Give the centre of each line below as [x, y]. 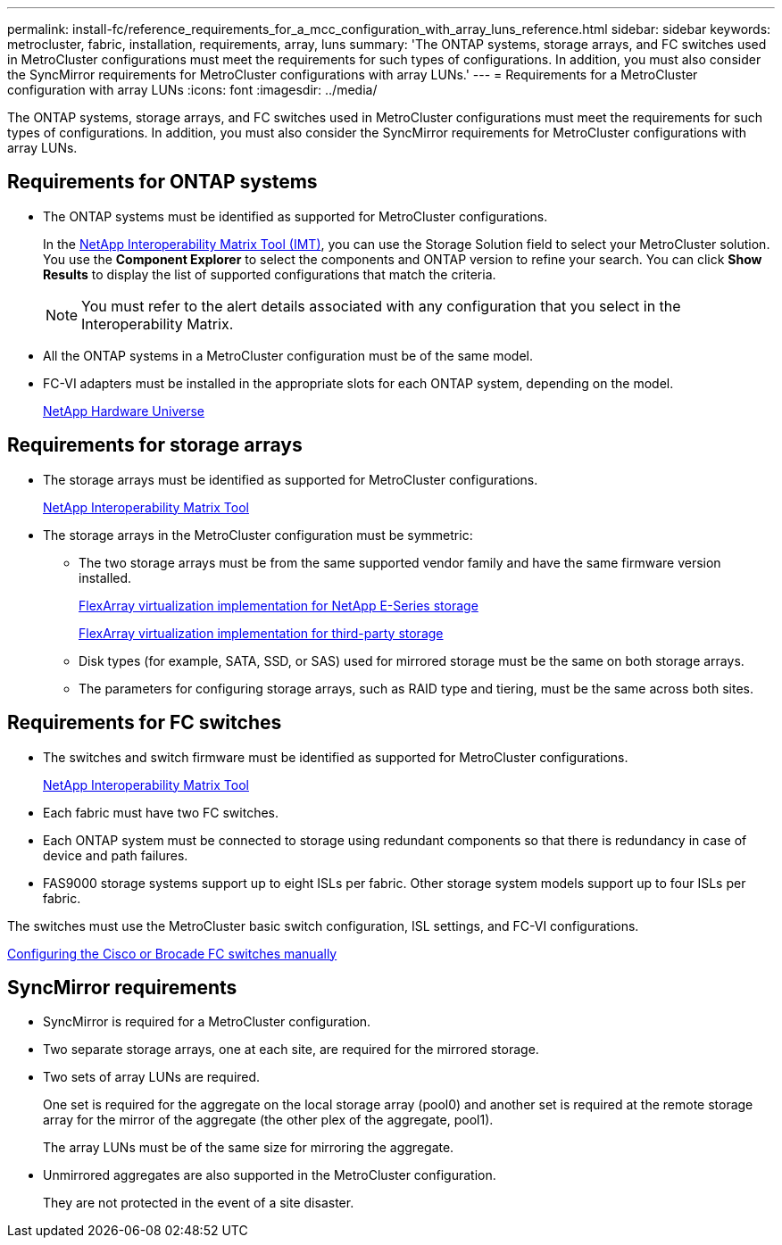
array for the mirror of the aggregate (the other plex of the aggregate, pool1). [268, 1120]
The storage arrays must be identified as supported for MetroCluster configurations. [291, 479]
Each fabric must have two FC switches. [161, 812]
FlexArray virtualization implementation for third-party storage [261, 633]
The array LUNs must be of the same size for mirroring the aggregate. [249, 1148]
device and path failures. [116, 855]
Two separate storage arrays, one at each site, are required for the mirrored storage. [291, 1050]
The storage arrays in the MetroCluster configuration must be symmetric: [258, 535]
